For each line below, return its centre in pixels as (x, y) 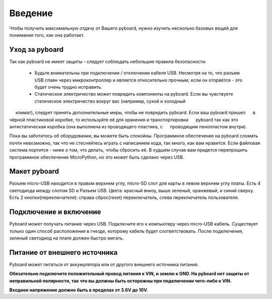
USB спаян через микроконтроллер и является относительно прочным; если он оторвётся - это (139, 80)
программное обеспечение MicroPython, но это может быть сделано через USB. (97, 157)
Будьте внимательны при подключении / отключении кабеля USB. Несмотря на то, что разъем (137, 73)
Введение (31, 13)
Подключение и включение (55, 212)
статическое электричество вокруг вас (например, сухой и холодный (110, 101)
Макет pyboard (34, 171)
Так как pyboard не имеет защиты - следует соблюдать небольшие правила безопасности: (108, 61)
